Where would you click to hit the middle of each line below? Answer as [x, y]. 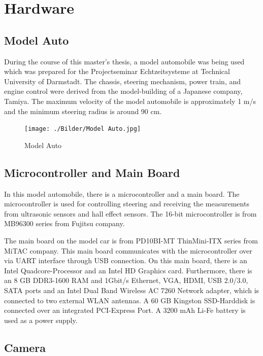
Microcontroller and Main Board [92, 172]
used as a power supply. [41, 320]
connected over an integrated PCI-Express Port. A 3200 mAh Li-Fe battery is [125, 310]
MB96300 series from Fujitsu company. [64, 223]
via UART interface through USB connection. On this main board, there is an [126, 260]
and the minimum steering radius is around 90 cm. [83, 111]
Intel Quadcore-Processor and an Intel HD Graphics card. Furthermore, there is [128, 270]
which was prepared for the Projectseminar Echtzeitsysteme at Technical [117, 71]
